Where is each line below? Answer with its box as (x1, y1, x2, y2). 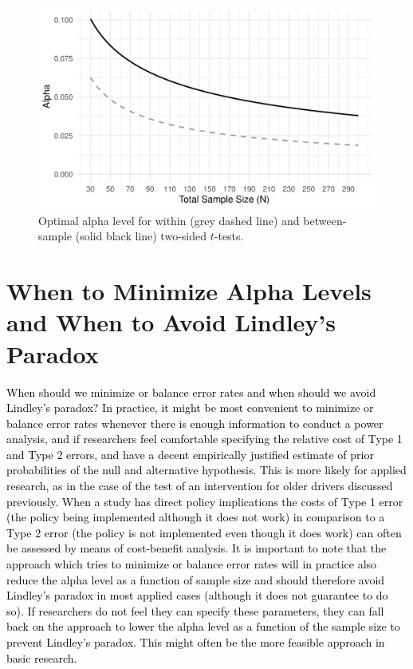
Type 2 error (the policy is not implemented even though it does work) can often (6, 524, 402, 540)
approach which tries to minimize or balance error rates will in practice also (6, 556, 377, 572)
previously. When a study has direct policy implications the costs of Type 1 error (6, 493, 403, 509)
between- (303, 212, 347, 228)
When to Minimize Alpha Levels (6, 275, 372, 307)
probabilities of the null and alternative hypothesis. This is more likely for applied (6, 461, 407, 478)
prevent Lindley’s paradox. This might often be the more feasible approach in (6, 634, 385, 651)
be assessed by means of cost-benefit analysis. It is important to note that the (6, 540, 387, 556)
